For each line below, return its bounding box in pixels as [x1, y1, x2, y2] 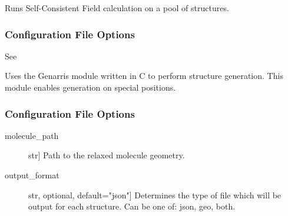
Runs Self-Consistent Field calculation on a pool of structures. [5, 2, 229, 14]
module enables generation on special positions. [5, 81, 176, 93]
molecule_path [5, 129, 59, 141]
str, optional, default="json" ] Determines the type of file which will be [28, 188, 282, 201]
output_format [5, 169, 59, 181]
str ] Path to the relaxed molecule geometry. [28, 149, 185, 161]
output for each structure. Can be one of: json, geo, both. [28, 200, 236, 212]
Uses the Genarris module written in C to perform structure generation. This [5, 69, 283, 82]
